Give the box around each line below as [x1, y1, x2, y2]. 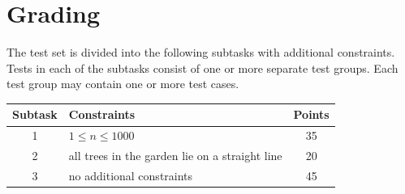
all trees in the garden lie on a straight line [68, 147, 282, 164]
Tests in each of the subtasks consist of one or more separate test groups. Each [6, 59, 399, 76]
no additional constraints [68, 167, 193, 183]
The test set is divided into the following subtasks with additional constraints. [6, 44, 395, 61]
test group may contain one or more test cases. [6, 75, 239, 92]
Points [293, 106, 330, 123]
